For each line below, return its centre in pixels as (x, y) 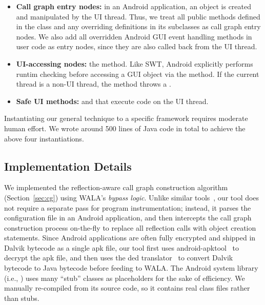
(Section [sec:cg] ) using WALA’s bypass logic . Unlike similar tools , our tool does (132, 197)
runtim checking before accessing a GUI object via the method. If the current (138, 74)
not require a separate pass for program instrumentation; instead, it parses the (128, 207)
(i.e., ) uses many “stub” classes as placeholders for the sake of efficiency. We (125, 278)
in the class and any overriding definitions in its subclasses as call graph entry (138, 26)
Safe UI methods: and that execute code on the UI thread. (112, 101)
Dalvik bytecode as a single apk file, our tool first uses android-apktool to (122, 247)
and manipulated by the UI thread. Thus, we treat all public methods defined (138, 16)
